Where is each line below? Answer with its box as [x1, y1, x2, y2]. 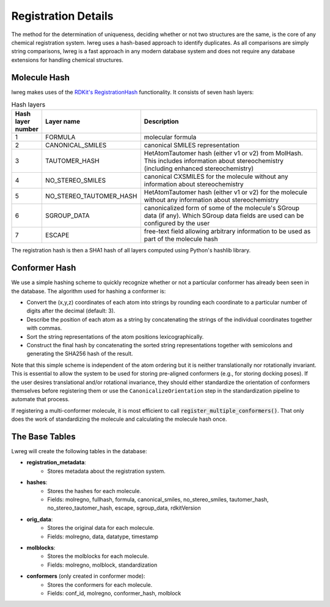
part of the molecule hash [144, 235, 218, 243]
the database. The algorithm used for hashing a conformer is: [11, 287, 166, 295]
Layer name [45, 117, 81, 126]
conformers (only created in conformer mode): [26, 573, 145, 580]
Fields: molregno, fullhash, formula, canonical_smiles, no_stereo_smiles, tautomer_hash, [47, 496, 269, 503]
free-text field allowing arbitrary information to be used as [144, 227, 311, 236]
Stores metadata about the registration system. [47, 467, 166, 475]
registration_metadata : [26, 459, 87, 466]
